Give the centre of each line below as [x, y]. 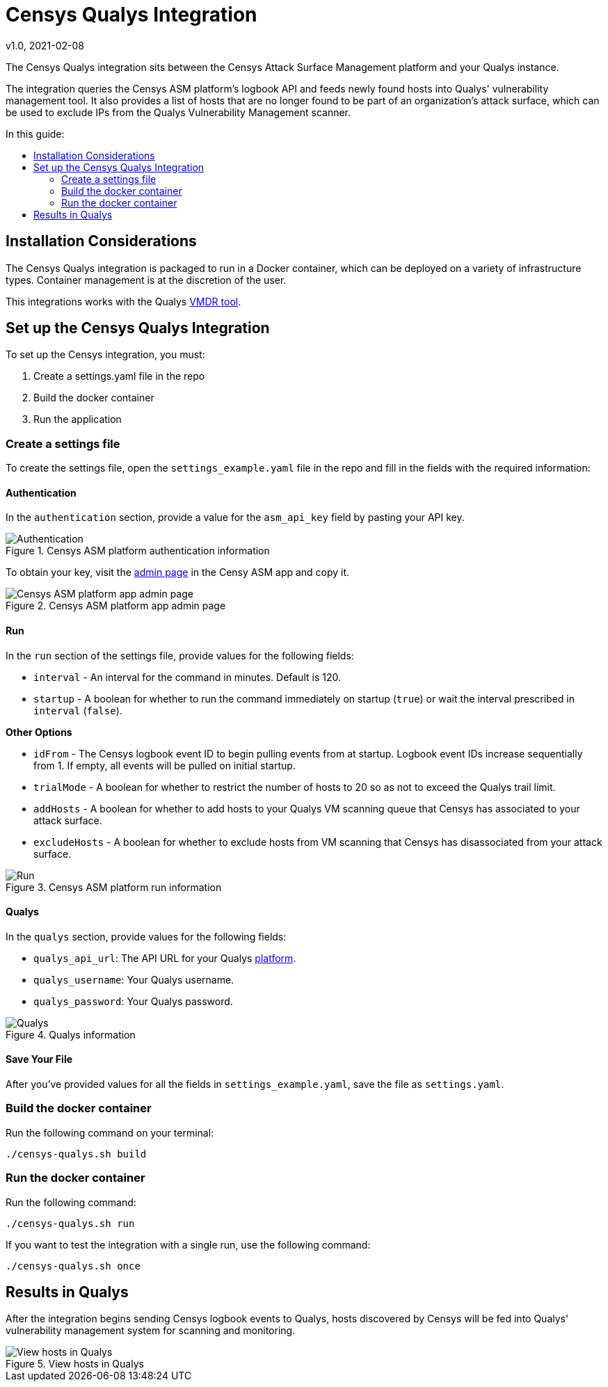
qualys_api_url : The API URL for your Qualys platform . [165, 958]
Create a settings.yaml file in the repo [119, 376]
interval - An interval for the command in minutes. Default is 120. [187, 677]
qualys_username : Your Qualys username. [134, 979]
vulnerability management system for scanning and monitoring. [151, 1331]
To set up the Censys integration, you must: [105, 355]
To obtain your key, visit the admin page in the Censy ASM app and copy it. [178, 572]
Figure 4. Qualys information [71, 1034]
